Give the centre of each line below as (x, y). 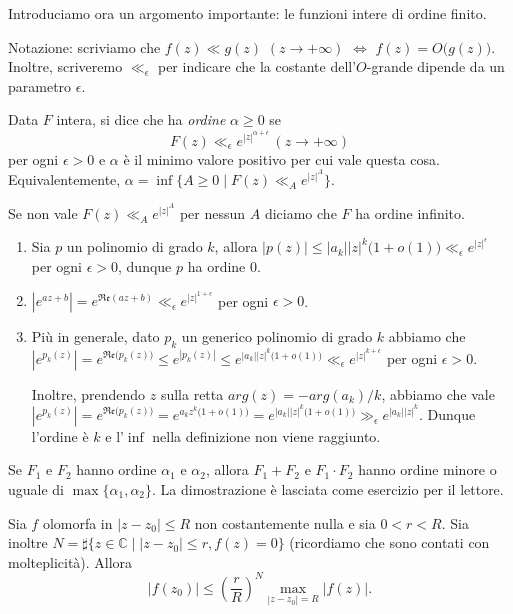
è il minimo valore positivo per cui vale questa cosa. (281, 158)
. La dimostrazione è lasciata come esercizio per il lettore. (328, 488)
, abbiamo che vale (438, 393)
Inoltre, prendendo (88, 393)
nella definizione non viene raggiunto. (266, 435)
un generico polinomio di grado (277, 336)
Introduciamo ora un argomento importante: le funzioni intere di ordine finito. (247, 13)
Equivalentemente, (64, 178)
